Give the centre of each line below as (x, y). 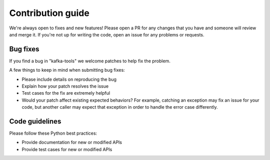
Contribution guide (49, 13)
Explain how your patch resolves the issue (65, 86)
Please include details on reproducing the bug (69, 79)
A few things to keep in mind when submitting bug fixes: (67, 70)
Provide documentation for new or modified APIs (72, 143)
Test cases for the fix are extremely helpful (66, 93)
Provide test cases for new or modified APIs (67, 149)
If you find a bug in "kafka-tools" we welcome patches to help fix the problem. (90, 61)
